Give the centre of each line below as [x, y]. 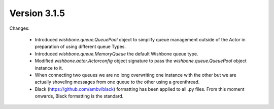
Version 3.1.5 [37, 13]
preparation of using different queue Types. [80, 47]
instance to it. [49, 68]
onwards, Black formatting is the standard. [79, 96]
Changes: [20, 28]
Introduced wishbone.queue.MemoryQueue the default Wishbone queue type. [116, 53]
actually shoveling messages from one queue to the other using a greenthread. [117, 82]
